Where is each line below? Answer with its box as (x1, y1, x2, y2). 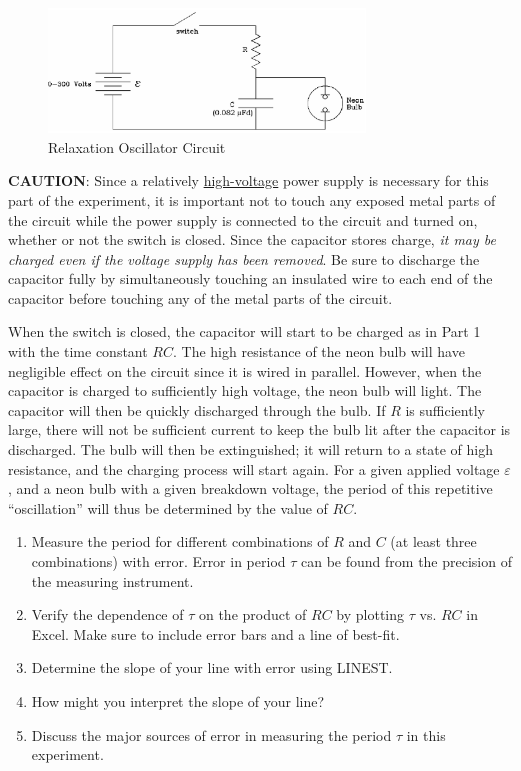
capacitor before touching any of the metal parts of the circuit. (8, 287, 393, 308)
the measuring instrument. (31, 570, 194, 591)
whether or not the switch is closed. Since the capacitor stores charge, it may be (8, 229, 496, 250)
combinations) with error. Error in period (31, 551, 286, 572)
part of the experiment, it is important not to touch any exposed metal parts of (8, 189, 496, 210)
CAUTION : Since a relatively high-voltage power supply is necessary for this (8, 170, 489, 191)
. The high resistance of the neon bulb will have (173, 341, 465, 362)
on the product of (198, 604, 307, 625)
